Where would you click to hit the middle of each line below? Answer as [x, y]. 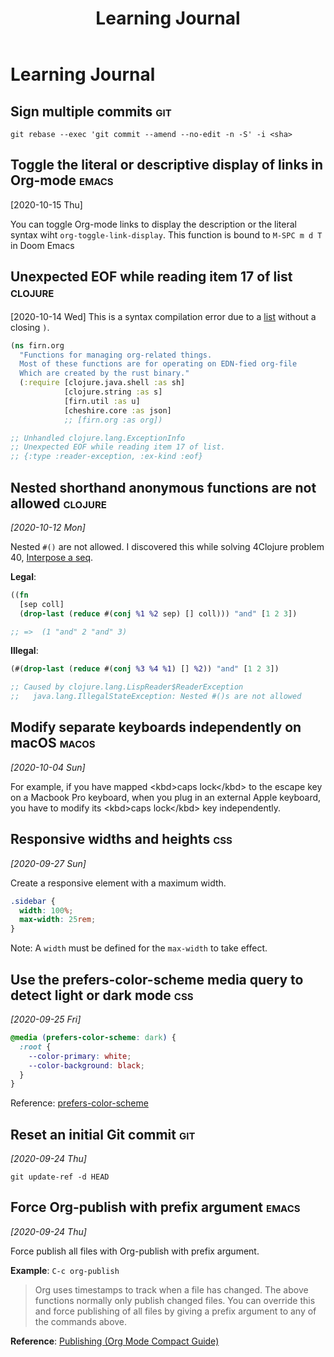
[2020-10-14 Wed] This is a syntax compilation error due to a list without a [163, 316]
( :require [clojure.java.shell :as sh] [102, 383]
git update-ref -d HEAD [60, 1177]
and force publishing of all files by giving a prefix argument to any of [175, 1311]
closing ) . [30, 327]
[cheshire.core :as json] [117, 410]
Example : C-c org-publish [65, 1270]
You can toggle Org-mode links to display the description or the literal [153, 224]
